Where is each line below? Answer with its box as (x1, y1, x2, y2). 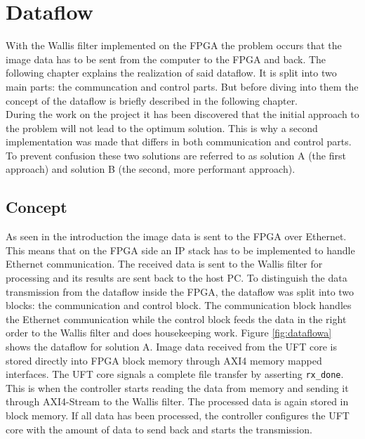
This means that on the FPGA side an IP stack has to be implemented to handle (6, 242, 355, 257)
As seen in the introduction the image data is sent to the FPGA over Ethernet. (6, 229, 347, 244)
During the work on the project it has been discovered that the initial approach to (6, 107, 359, 122)
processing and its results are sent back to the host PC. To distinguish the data (6, 270, 347, 285)
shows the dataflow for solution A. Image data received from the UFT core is (6, 339, 337, 354)
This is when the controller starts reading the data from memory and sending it (6, 380, 349, 395)
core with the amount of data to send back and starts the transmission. (6, 421, 312, 436)
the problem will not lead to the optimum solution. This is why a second (6, 120, 318, 135)
